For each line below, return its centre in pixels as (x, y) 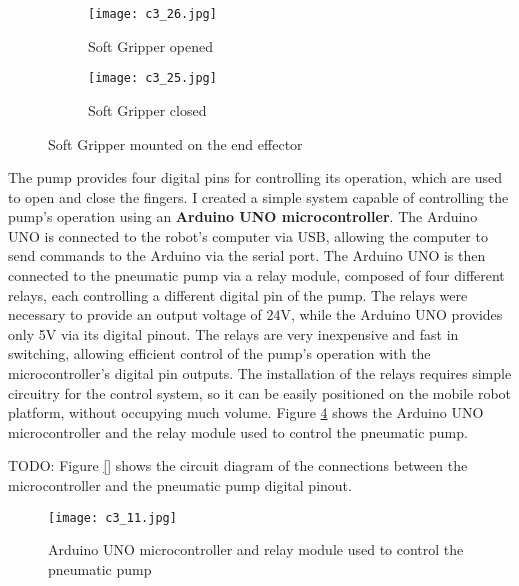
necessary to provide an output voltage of (135, 314)
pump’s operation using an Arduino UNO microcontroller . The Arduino (243, 216)
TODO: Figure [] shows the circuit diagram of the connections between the (238, 465)
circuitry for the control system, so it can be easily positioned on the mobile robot (260, 392)
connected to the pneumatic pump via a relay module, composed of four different (256, 275)
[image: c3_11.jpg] (112, 517)
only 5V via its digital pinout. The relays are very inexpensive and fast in (233, 333)
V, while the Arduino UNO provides (391, 314)
